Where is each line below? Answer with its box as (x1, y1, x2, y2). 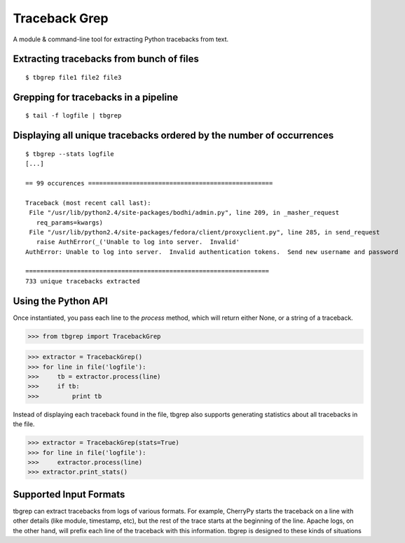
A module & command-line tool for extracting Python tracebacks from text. (13, 35, 229, 43)
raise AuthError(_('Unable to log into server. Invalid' (36, 238, 240, 246)
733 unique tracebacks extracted (25, 277, 140, 285)
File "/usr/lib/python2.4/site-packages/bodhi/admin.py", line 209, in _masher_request (29, 209, 340, 217)
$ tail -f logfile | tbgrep (25, 112, 122, 120)
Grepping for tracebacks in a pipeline (13, 91, 179, 103)
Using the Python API (13, 295, 108, 307)
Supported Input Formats (13, 488, 125, 500)
